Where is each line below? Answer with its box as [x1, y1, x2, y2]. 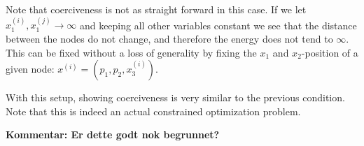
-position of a [301, 45, 358, 59]
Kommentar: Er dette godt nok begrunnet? [6, 127, 220, 142]
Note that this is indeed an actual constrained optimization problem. [6, 103, 301, 118]
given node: [6, 61, 55, 76]
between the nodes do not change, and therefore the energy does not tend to [6, 31, 333, 45]
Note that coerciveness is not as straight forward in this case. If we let [6, 2, 307, 16]
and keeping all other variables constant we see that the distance [79, 17, 357, 32]
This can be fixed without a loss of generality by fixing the [6, 45, 257, 59]
